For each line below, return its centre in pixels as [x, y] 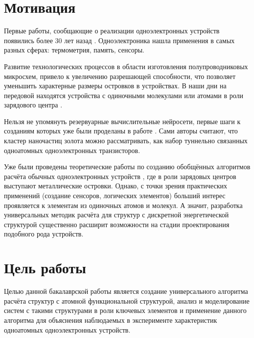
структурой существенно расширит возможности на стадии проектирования [117, 224]
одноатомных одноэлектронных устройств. [67, 329]
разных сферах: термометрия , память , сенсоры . [74, 50]
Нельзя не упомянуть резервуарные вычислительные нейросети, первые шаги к [122, 121]
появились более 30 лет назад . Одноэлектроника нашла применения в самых [119, 40]
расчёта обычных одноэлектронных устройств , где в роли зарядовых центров [120, 176]
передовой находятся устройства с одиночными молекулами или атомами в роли [124, 95]
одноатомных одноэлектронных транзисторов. [72, 150]
